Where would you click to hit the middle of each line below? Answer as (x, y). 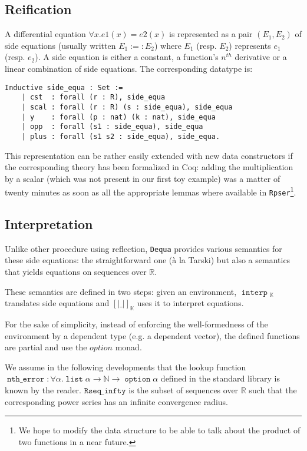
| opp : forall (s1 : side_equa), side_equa (112, 127)
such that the (273, 390)
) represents (250, 45)
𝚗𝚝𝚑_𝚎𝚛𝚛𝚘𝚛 (26, 379)
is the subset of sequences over (184, 390)
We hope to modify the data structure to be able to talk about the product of (159, 430)
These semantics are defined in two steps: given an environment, (121, 291)
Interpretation (49, 224)
